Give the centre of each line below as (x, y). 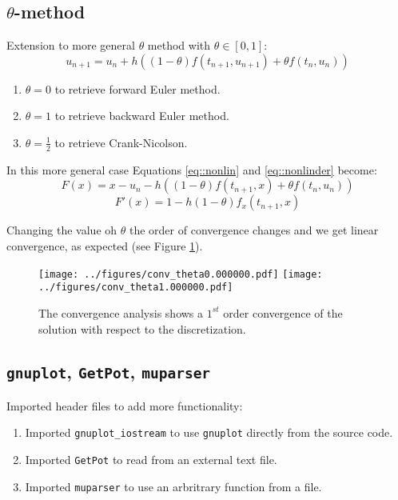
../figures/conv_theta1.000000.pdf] (136, 288)
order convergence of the (283, 312)
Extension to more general (71, 45)
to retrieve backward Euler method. (142, 116)
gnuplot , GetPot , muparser (109, 372)
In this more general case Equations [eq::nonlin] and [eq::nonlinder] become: (192, 169)
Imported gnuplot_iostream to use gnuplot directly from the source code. (209, 432)
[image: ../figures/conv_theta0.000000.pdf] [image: (181, 274)
